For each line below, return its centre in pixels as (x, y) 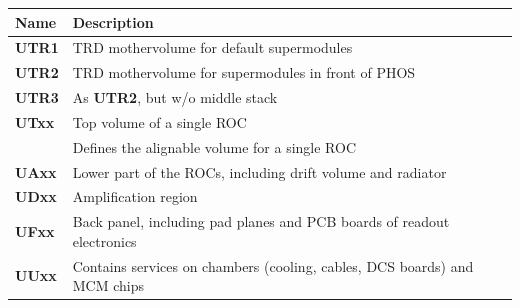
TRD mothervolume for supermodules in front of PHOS (244, 72)
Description (113, 21)
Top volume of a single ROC (159, 121)
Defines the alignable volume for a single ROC (214, 146)
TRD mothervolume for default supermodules (212, 47)
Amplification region (135, 196)
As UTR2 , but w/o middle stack (175, 97)
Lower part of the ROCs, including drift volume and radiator (259, 171)
